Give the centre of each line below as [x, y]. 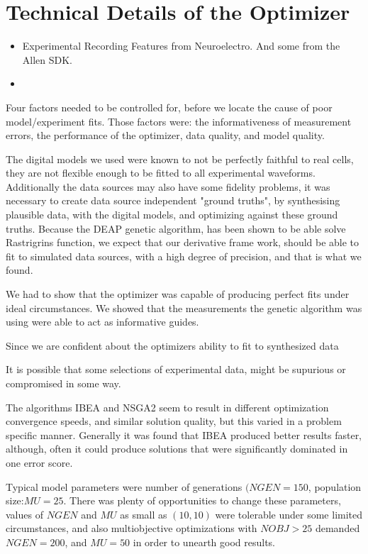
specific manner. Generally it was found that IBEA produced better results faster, [184, 434]
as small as [144, 514]
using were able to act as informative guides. [102, 322]
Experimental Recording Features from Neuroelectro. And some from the [181, 46]
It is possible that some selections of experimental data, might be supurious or [176, 369]
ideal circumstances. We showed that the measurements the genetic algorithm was [184, 308]
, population [335, 486]
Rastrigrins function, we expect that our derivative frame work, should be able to [183, 242]
